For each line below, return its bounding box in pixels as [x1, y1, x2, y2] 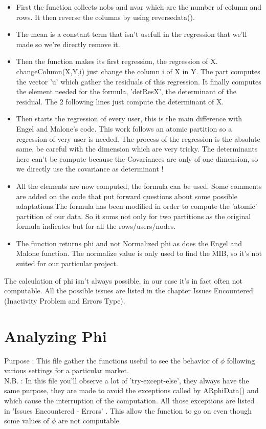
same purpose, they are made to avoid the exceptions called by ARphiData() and [4, 385, 259, 396]
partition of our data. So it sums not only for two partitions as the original [16, 210, 251, 221]
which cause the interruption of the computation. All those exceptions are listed [4, 395, 255, 405]
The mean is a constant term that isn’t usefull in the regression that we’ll [16, 29, 247, 39]
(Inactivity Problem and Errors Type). [4, 295, 125, 306]
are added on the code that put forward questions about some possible [16, 190, 237, 201]
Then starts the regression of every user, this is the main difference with [16, 113, 242, 124]
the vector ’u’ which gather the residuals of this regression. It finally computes [16, 76, 261, 87]
